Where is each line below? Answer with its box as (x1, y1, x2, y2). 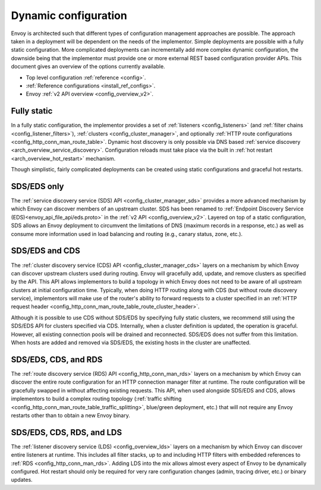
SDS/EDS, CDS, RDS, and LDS (11, 427, 122, 437)
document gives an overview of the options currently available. (11, 63, 166, 70)
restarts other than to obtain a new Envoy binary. (11, 412, 131, 419)
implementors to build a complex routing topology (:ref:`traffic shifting (11, 395, 182, 403)
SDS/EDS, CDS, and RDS (11, 354, 103, 365)
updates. (11, 476, 33, 483)
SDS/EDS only (11, 181, 64, 191)
